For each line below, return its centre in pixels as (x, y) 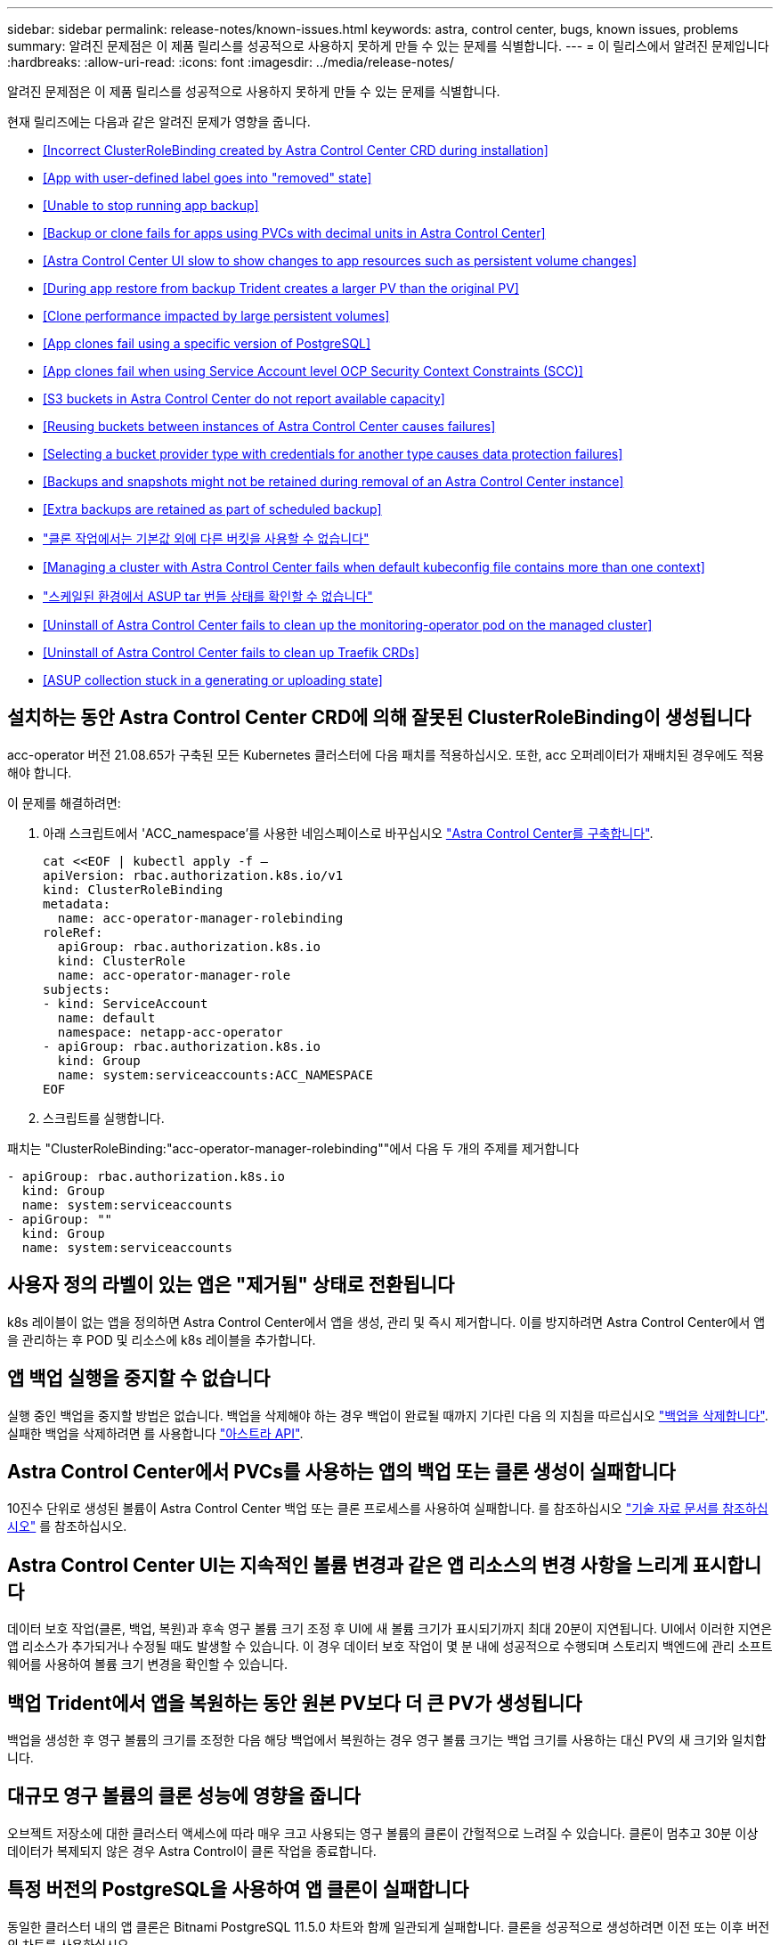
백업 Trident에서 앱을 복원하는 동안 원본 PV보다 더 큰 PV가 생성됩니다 (295, 1703)
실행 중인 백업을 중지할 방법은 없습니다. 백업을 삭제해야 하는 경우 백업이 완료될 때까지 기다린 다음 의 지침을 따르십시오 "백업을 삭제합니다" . (388, 1415)
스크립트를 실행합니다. (104, 1118)
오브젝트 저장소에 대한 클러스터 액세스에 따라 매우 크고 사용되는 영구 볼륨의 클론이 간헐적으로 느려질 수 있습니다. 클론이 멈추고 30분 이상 (383, 1833)
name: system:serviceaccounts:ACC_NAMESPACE (215, 1074)
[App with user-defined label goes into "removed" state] (207, 178)
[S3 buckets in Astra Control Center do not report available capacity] (244, 399)
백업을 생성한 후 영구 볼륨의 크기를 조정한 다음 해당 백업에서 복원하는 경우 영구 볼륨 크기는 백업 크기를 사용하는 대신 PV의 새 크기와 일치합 (387, 1740)
